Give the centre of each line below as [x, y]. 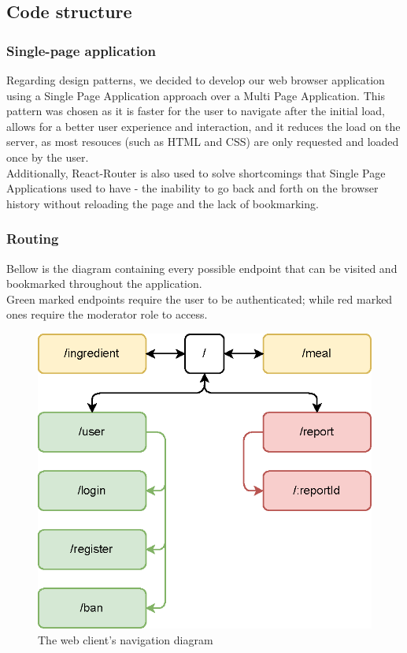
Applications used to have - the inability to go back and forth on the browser [192, 188]
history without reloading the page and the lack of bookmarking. [163, 203]
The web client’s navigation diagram [126, 640]
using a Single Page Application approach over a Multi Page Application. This [196, 95]
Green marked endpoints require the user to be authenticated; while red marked [200, 299]
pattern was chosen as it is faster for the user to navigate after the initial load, [196, 111]
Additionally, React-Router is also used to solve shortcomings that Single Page [196, 172]
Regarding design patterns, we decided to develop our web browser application [196, 80]
